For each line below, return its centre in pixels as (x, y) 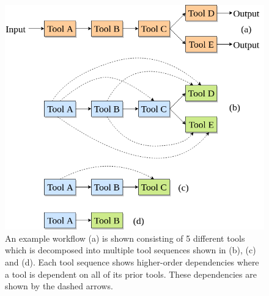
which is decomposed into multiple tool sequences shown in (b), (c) (131, 250)
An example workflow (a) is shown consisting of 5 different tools (125, 238)
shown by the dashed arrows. (59, 286)
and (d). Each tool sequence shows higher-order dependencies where (132, 262)
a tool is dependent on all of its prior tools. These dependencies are (131, 274)
